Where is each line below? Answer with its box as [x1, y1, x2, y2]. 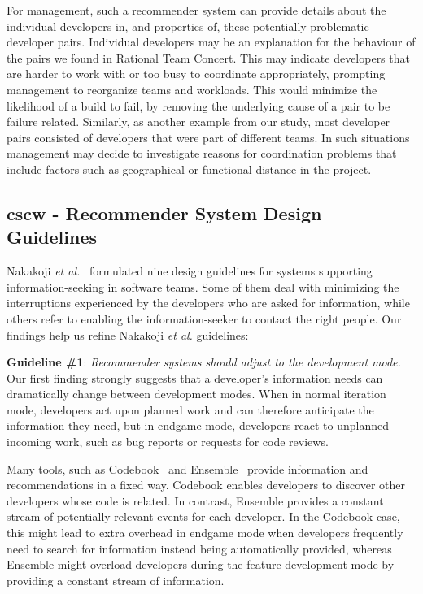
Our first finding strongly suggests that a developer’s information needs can [7, 369, 383, 386]
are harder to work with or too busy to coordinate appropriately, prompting [7, 65, 386, 82]
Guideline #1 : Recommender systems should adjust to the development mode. [7, 353, 401, 371]
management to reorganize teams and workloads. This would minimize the [7, 80, 377, 98]
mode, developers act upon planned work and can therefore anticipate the [7, 401, 374, 418]
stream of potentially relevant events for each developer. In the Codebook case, [7, 508, 400, 525]
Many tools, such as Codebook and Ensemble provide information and [7, 460, 368, 477]
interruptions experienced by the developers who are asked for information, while [7, 294, 410, 311]
